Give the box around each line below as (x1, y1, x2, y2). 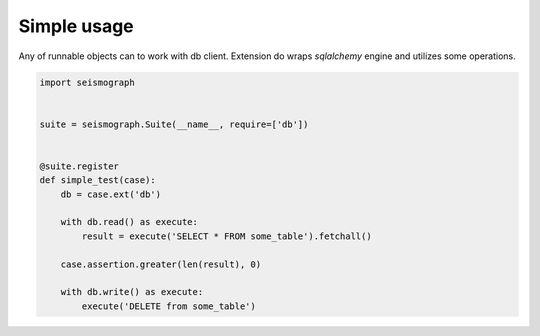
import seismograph (39, 76, 135, 88)
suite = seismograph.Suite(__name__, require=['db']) (39, 118, 309, 130)
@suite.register (39, 160, 120, 172)
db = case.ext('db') (60, 188, 162, 200)
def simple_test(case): (39, 175, 157, 186)
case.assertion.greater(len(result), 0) (60, 258, 262, 270)
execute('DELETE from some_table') (81, 300, 257, 312)
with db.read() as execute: (60, 216, 199, 228)
